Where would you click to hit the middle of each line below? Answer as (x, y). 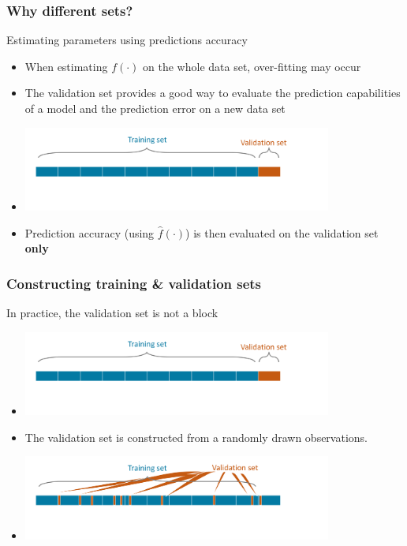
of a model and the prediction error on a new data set (155, 108)
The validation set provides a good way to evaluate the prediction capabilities (213, 93)
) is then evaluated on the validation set (282, 232)
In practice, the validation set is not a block (112, 312)
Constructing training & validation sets (134, 283)
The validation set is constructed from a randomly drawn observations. (196, 437)
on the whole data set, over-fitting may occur (252, 66)
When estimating (66, 66)
